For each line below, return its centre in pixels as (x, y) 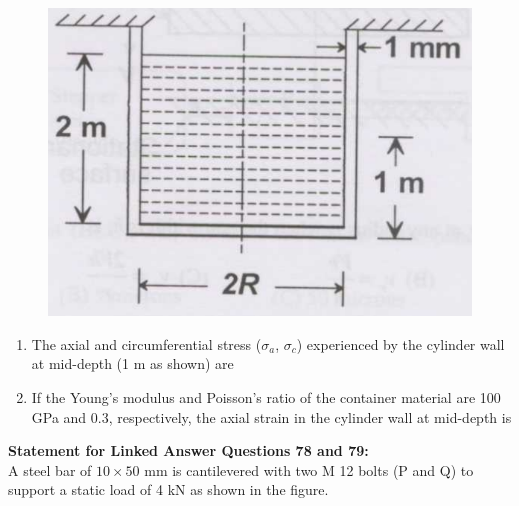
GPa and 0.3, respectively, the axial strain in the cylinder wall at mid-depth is (271, 416)
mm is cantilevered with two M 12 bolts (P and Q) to (309, 469)
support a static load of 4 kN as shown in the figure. (168, 489)
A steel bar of (50, 469)
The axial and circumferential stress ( (146, 343)
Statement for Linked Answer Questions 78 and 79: (188, 450)
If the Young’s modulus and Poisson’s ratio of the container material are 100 (266, 396)
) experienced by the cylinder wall (400, 343)
